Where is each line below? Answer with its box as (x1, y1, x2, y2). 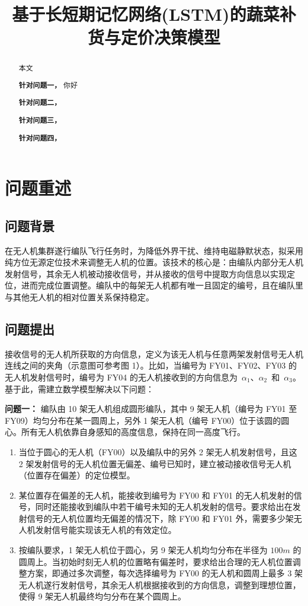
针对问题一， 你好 (18, 80, 78, 90)
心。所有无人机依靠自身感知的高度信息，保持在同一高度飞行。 (5, 426, 245, 438)
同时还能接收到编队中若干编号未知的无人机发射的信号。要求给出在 (35, 500, 293, 513)
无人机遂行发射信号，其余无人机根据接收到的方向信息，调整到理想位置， (18, 578, 301, 591)
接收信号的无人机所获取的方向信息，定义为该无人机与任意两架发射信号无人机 (5, 347, 303, 360)
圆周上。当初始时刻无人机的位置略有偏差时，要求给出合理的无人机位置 (18, 555, 293, 567)
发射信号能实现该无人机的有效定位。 (35, 523, 177, 536)
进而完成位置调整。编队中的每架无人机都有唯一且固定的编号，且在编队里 (21, 279, 303, 291)
